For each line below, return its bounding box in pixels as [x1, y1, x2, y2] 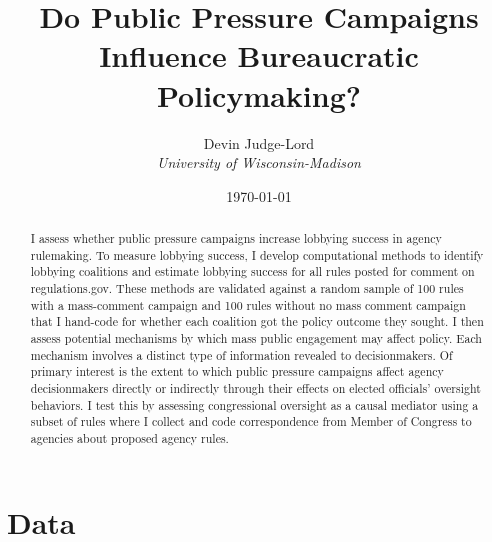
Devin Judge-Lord [203, 132, 315, 153]
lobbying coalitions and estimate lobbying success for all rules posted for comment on [30, 263, 475, 280]
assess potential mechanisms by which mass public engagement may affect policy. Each [30, 330, 482, 347]
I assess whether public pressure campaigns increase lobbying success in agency [30, 230, 442, 247]
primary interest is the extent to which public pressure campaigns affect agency [30, 363, 444, 380]
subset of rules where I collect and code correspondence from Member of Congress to [30, 413, 472, 430]
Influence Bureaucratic [99, 35, 419, 76]
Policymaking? [157, 74, 361, 115]
